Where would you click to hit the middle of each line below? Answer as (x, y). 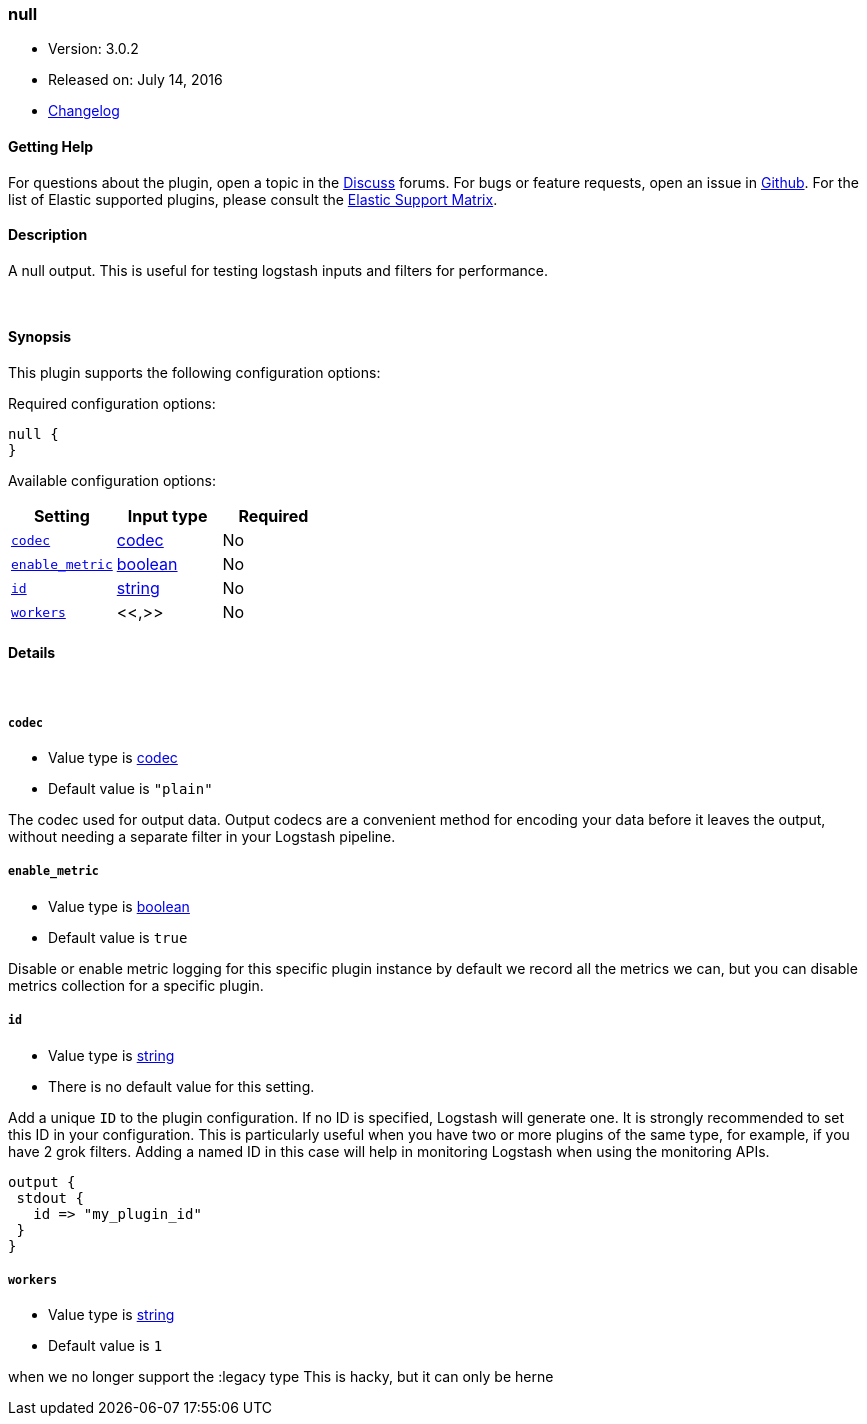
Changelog (84, 111)
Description (48, 235)
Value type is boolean (119, 906)
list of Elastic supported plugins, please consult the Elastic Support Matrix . (253, 199)
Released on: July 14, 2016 (135, 80)
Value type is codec (113, 758)
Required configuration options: (112, 404)
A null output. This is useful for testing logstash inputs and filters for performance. (278, 270)
